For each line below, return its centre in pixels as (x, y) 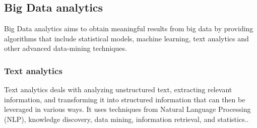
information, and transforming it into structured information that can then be (125, 99)
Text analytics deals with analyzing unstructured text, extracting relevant (118, 89)
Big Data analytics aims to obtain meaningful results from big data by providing (129, 28)
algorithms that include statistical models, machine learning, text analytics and (126, 38)
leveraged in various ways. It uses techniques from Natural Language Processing (127, 109)
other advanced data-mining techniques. (66, 48)
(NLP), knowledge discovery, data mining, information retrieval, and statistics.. (126, 119)
